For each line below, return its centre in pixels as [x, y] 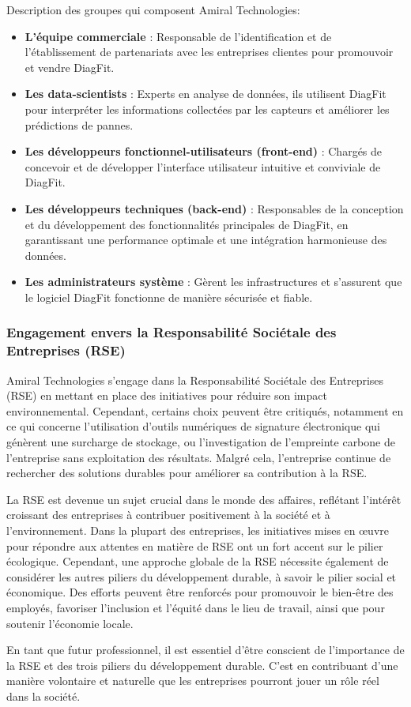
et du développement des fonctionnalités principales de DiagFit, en [187, 224]
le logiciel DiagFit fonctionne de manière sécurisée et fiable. [169, 297]
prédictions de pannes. [79, 124]
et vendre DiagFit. [70, 67]
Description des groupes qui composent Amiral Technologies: [153, 9]
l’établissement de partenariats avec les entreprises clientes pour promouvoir [209, 52]
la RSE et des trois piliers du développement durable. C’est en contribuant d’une [202, 665]
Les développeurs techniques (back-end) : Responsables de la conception [214, 208]
